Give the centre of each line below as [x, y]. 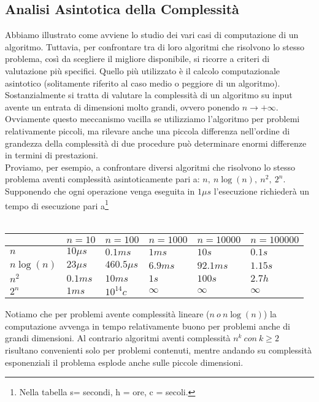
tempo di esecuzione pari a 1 [57, 204]
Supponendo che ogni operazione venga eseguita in [100, 191]
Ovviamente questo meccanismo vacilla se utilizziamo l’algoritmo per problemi [152, 119]
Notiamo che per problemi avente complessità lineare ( [107, 314]
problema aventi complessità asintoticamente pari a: [102, 179]
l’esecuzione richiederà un [261, 191]
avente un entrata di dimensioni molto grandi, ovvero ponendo [122, 106]
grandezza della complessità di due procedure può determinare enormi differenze [156, 143]
